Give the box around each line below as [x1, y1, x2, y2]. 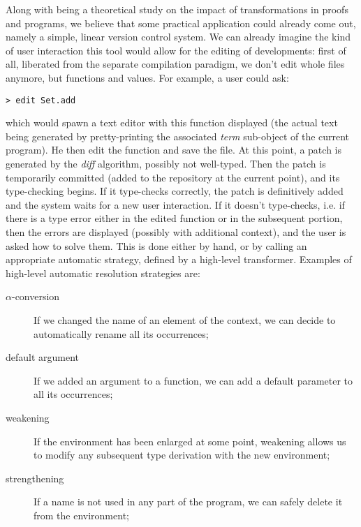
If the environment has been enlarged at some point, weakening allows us [34, 433, 346, 448]
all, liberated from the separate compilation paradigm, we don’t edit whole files [6, 57, 345, 71]
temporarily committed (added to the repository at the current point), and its [6, 170, 340, 184]
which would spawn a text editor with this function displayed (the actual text [6, 115, 338, 130]
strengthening [6, 470, 64, 485]
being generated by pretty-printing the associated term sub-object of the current [6, 128, 350, 143]
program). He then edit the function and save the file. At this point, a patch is [6, 142, 341, 157]
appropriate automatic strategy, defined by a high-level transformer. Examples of [6, 252, 352, 267]
